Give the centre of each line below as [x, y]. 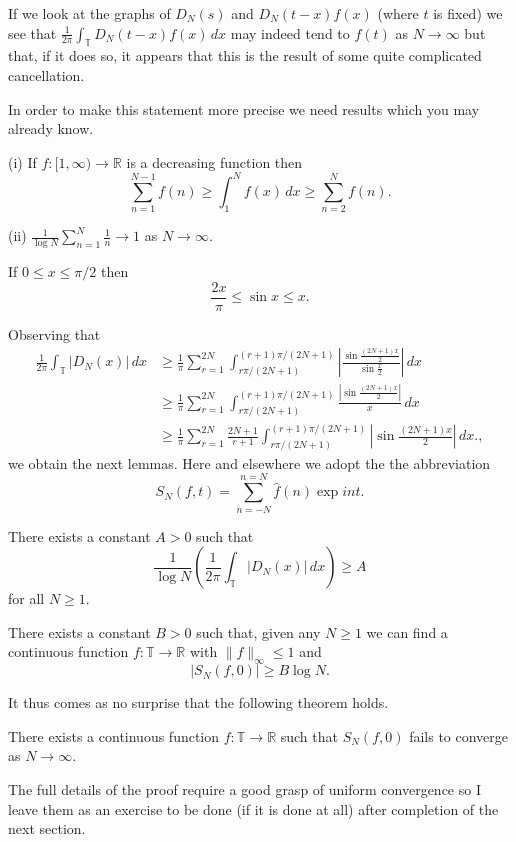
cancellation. [46, 74]
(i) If [22, 161]
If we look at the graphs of [89, 13]
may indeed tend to [290, 32]
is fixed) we [468, 13]
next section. [47, 828]
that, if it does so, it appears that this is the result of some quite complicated [245, 55]
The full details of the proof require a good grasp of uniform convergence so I [244, 788]
